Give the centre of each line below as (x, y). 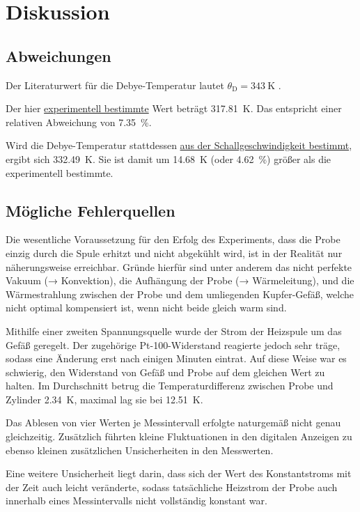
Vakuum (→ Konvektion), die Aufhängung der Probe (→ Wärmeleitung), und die (180, 280)
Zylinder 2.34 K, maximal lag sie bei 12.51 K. (104, 399)
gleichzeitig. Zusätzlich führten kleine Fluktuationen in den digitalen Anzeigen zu (179, 436)
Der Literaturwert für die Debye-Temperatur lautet (115, 85)
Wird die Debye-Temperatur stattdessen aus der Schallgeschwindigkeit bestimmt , (179, 145)
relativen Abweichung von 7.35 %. (79, 122)
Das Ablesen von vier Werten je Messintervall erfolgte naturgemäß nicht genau (173, 422)
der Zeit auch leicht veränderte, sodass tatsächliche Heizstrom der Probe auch (172, 487)
